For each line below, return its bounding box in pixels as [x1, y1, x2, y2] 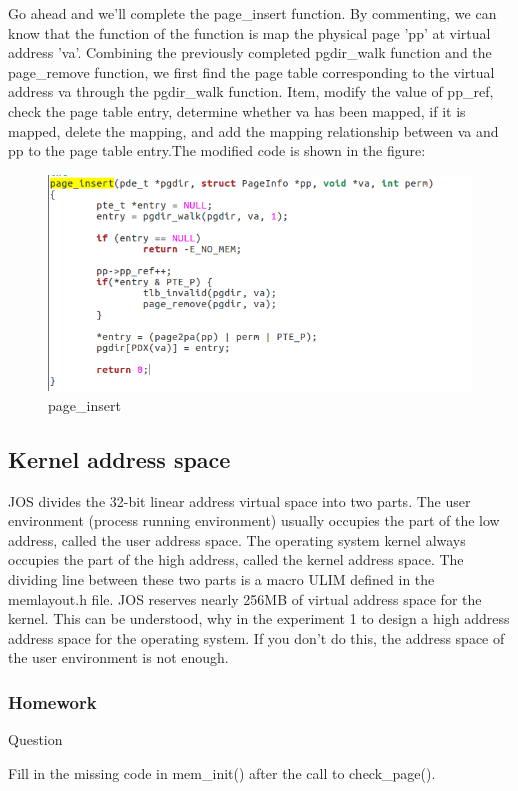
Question [8, 729, 63, 750]
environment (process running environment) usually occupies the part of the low [8, 510, 500, 531]
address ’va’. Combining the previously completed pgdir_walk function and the [8, 42, 492, 63]
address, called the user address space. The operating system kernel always [8, 529, 466, 550]
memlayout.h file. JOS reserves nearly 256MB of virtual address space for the [8, 588, 482, 609]
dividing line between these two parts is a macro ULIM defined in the [8, 569, 435, 590]
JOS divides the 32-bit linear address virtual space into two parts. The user [8, 490, 471, 511]
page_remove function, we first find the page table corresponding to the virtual [8, 61, 495, 82]
